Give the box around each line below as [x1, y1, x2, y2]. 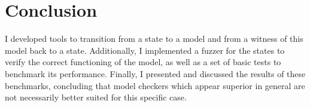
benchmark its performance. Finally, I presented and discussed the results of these [5, 67, 306, 80]
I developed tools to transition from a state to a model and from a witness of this [5, 32, 303, 45]
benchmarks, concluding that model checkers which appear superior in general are [5, 79, 305, 91]
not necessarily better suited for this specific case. [5, 91, 187, 103]
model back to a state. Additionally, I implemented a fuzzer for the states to [5, 44, 285, 56]
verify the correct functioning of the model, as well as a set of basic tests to [5, 56, 281, 68]
